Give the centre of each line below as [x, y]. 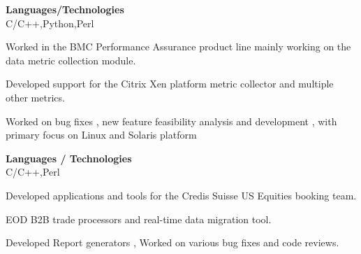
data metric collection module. [71, 60]
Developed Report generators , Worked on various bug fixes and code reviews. [172, 242]
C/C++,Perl [33, 172]
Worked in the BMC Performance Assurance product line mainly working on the [178, 47]
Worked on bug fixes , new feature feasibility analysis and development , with [171, 121]
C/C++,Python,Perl [50, 23]
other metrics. [35, 97]
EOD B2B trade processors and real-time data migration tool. [139, 219]
